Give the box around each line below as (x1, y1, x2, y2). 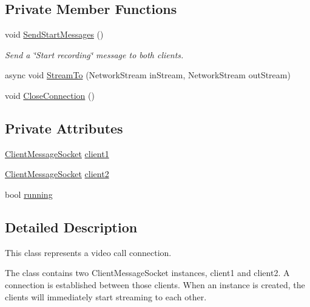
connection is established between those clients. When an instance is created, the (5, 278, 305, 291)
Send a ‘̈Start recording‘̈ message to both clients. (5, 48, 184, 61)
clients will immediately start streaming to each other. (5, 290, 207, 303)
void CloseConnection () (5, 89, 95, 101)
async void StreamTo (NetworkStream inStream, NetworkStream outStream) (5, 69, 291, 81)
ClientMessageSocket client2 (5, 167, 109, 180)
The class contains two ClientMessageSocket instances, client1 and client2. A (5, 266, 290, 279)
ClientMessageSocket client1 (5, 147, 109, 160)
